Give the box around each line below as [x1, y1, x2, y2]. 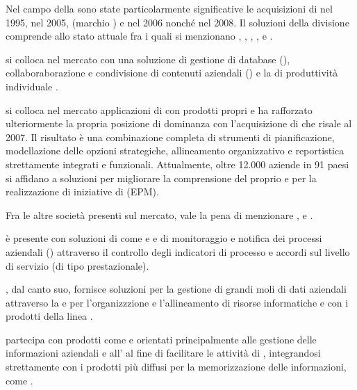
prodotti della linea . [6, 309, 93, 323]
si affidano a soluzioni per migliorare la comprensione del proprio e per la [6, 170, 317, 185]
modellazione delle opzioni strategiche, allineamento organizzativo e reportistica [6, 143, 344, 158]
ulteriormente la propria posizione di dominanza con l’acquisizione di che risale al [6, 116, 352, 131]
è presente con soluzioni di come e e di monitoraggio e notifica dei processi [6, 231, 322, 245]
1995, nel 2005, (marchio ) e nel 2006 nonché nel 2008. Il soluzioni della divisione [6, 15, 349, 29]
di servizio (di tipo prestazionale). [6, 258, 149, 273]
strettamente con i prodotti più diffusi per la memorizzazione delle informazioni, [6, 359, 347, 374]
